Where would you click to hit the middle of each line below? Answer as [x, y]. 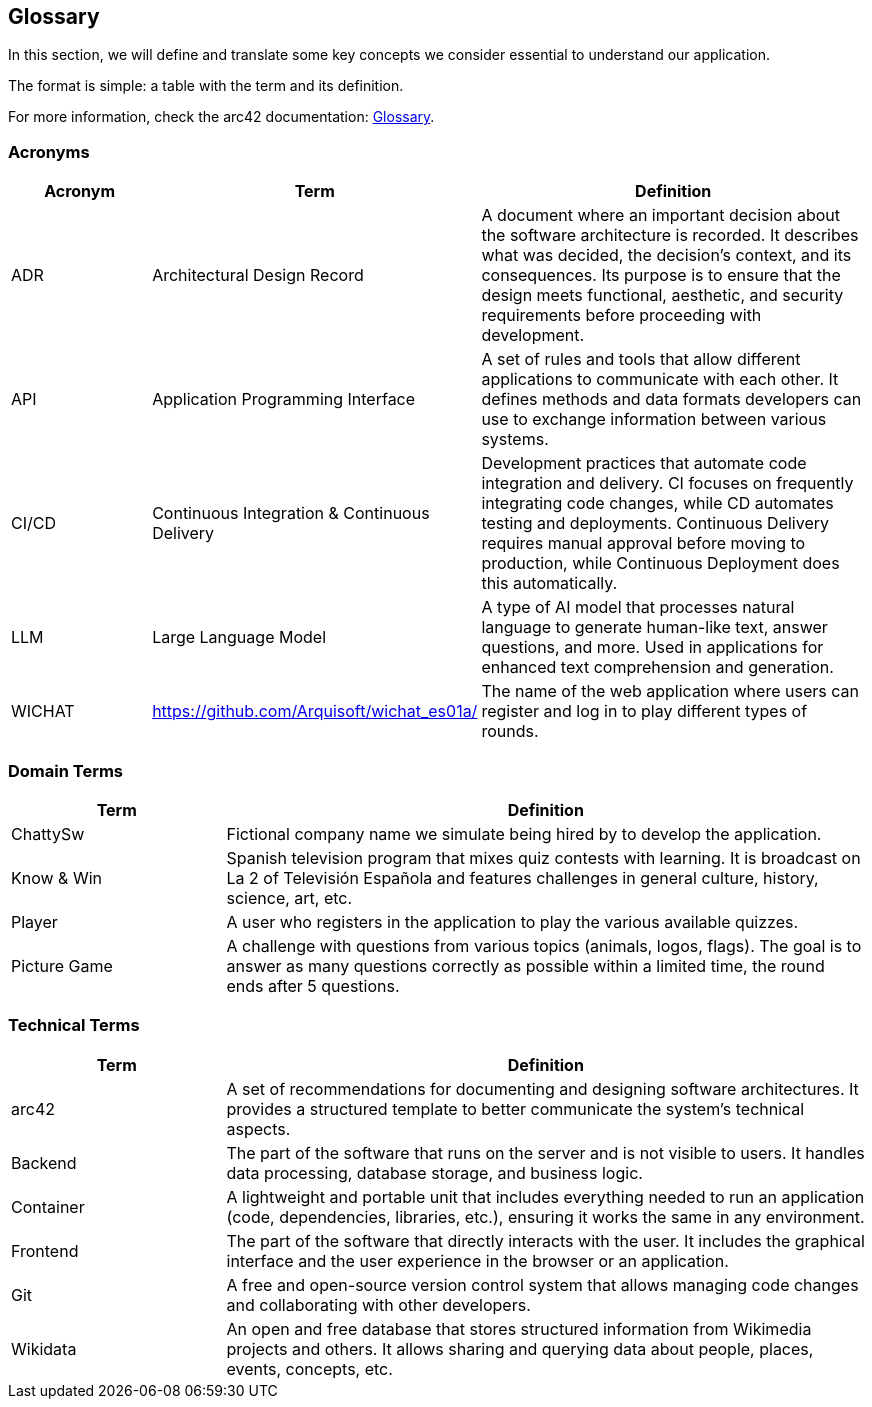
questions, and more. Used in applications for [652, 647]
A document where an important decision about [660, 215]
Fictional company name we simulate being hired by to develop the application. [524, 833]
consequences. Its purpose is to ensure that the [661, 275]
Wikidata [44, 1348]
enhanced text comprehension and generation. [657, 667]
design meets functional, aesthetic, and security [662, 295]
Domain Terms [66, 770]
